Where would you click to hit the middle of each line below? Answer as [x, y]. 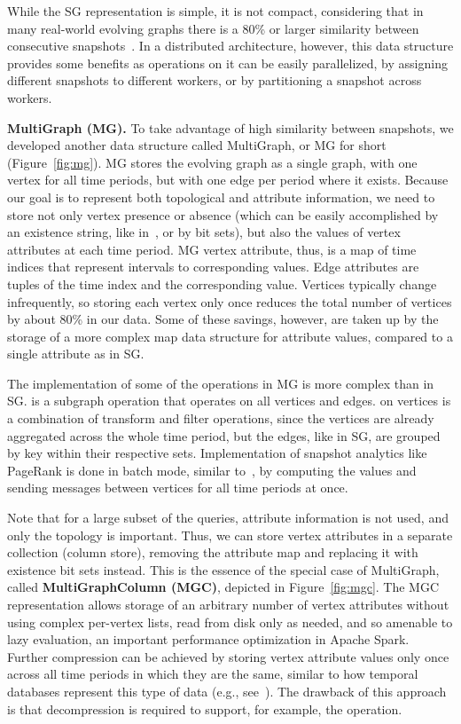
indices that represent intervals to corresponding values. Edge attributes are [213, 267]
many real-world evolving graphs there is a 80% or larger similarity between [213, 28]
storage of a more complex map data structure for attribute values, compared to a [230, 336]
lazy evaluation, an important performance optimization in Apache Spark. [208, 639]
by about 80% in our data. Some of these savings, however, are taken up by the [223, 319]
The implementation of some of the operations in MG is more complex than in [221, 383]
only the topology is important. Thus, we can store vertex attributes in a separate [230, 535]
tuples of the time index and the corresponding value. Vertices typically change [222, 283]
